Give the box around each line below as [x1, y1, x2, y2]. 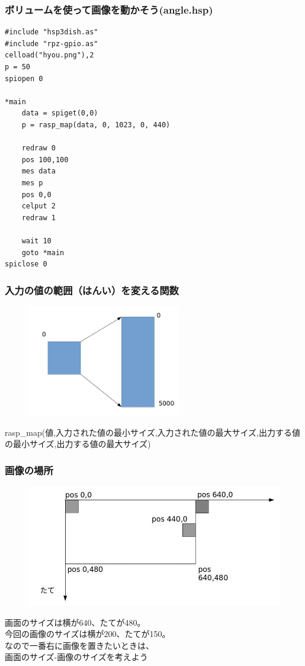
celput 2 [21, 202, 56, 211]
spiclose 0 [5, 260, 47, 269]
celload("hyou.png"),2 [5, 51, 94, 60]
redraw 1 [21, 213, 56, 222]
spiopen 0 [5, 74, 43, 83]
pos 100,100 [21, 155, 69, 164]
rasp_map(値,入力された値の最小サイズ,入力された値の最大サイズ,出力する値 [5, 426, 301, 438]
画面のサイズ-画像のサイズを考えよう [5, 651, 148, 663]
